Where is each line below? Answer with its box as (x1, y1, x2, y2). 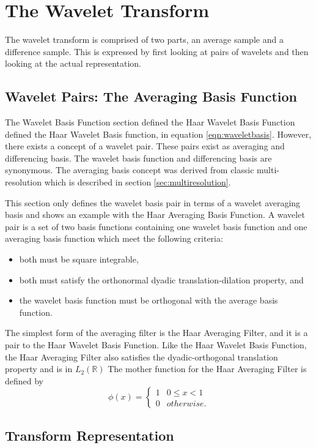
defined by (5, 374, 44, 387)
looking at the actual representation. (5, 57, 142, 70)
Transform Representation (5, 425, 174, 444)
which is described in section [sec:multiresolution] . (44, 176, 231, 189)
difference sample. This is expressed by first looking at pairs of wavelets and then (5, 45, 309, 58)
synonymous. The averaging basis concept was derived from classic (5, 163, 254, 176)
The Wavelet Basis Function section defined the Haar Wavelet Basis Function (5, 116, 295, 129)
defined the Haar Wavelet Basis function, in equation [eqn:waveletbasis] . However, (5, 127, 312, 140)
